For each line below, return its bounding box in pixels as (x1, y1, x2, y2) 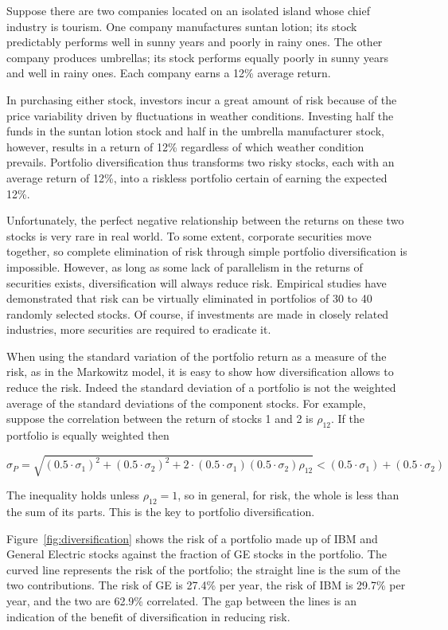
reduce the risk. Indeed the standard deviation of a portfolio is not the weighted (6, 379, 396, 396)
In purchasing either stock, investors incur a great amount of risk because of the (6, 91, 397, 108)
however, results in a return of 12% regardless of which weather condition (6, 138, 364, 155)
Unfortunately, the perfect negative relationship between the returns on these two (6, 212, 404, 229)
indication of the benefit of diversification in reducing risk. (6, 608, 290, 624)
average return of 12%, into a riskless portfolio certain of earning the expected (6, 169, 388, 186)
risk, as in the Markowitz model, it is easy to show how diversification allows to (6, 363, 394, 380)
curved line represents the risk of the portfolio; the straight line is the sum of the (6, 561, 400, 577)
